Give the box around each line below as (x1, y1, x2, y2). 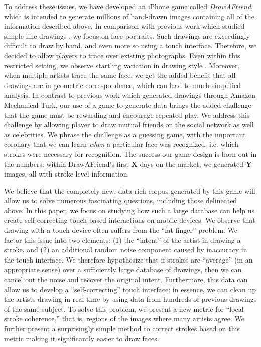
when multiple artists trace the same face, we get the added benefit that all (4, 70, 236, 80)
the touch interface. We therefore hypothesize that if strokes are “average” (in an (4, 254, 253, 265)
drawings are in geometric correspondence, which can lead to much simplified (4, 79, 241, 90)
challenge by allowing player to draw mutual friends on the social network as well (4, 119, 254, 130)
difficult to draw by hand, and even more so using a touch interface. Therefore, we (4, 40, 257, 51)
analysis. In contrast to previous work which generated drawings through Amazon (4, 90, 256, 100)
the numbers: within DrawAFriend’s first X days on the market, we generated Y (4, 158, 252, 169)
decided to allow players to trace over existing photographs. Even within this (4, 50, 240, 60)
